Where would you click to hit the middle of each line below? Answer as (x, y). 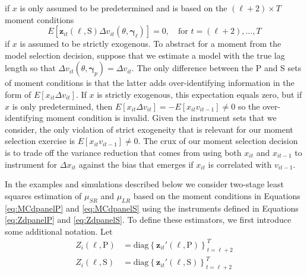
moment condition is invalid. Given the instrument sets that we (161, 118)
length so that (30, 68)
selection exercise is (40, 141)
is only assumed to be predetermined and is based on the (124, 8)
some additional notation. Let (59, 231)
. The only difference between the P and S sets (216, 68)
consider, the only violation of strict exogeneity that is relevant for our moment (149, 129)
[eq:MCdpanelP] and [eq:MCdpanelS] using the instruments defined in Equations (152, 208)
